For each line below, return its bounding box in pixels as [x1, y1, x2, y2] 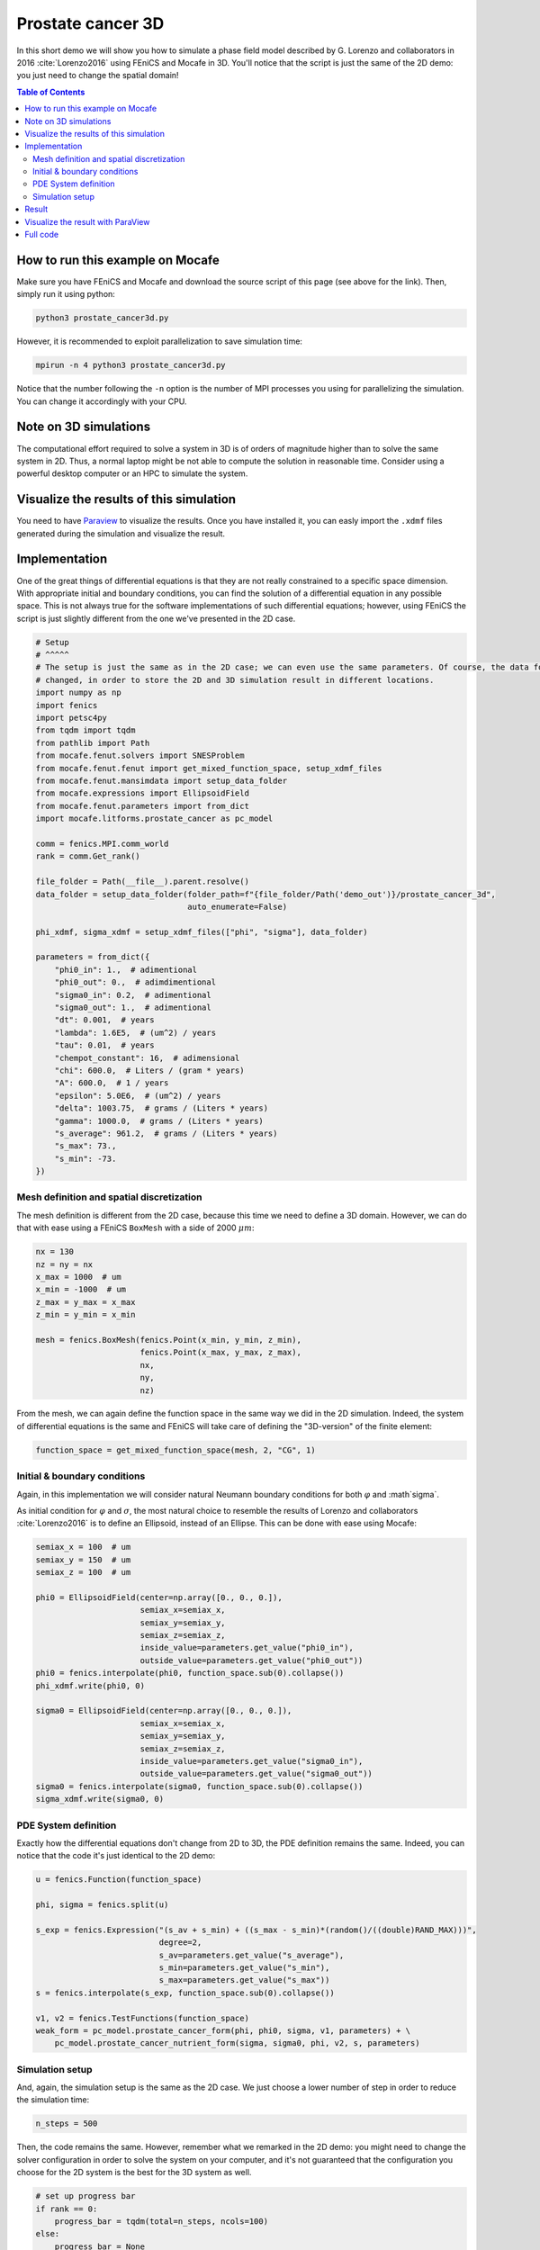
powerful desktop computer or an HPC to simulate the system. [16, 468, 248, 479]
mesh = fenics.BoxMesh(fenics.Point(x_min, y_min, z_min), [35, 1335, 301, 1345]
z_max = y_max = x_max [35, 1297, 136, 1307]
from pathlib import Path [35, 738, 150, 748]
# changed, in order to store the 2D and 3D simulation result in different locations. [35, 675, 435, 685]
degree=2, [158, 1938, 202, 1948]
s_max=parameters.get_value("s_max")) [158, 1975, 330, 1985]
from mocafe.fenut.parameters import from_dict [35, 801, 249, 811]
